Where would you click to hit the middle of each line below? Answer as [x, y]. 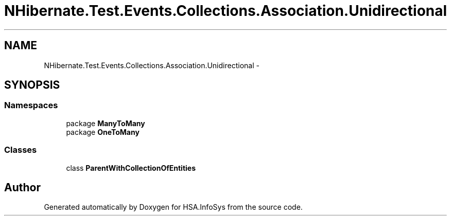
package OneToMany [103, 132]
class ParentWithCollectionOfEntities [131, 168]
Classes [21, 150]
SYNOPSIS [32, 85]
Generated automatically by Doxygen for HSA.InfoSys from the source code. [173, 207]
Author [22, 187]
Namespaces [31, 105]
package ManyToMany [106, 123]
